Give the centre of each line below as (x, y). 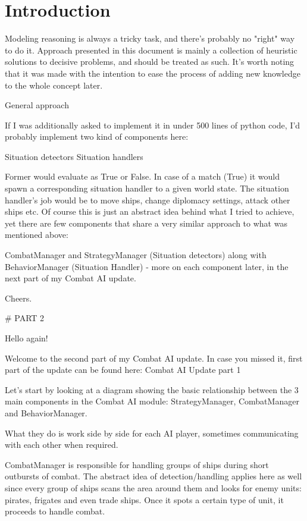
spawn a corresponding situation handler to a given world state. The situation (147, 188)
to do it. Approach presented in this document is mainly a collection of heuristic (151, 50)
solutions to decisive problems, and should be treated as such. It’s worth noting (150, 62)
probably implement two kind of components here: (97, 136)
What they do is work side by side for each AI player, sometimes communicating (152, 433)
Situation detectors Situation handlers (74, 156)
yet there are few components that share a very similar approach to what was (146, 223)
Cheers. (18, 298)
